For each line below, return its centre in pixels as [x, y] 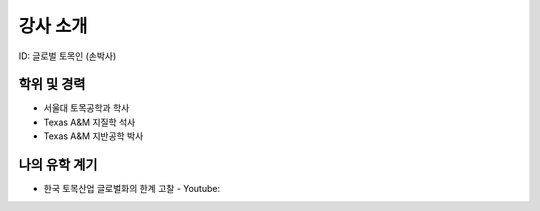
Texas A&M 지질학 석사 [89, 122]
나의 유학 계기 [58, 165]
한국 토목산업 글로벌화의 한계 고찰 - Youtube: [131, 189]
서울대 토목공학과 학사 [86, 108]
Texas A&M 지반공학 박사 [93, 136]
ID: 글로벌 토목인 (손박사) [67, 56]
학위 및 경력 [52, 84]
